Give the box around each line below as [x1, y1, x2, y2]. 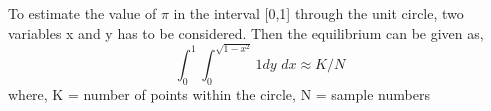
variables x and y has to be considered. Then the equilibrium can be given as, [8, 22, 484, 43]
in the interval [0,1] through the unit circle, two [173, 3, 464, 23]
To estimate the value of [8, 3, 157, 23]
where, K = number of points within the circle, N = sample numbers [8, 83, 430, 104]
